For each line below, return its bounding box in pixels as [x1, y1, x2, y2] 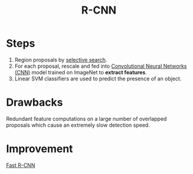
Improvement [6, 142, 74, 156]
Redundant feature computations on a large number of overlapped [6, 115, 167, 122]
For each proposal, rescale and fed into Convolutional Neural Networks [14, 63, 187, 70]
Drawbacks [6, 96, 63, 109]
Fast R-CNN [6, 162, 35, 169]
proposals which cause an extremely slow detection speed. [6, 122, 150, 129]
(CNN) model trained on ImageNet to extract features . [14, 68, 147, 75]
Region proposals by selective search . [14, 56, 108, 63]
